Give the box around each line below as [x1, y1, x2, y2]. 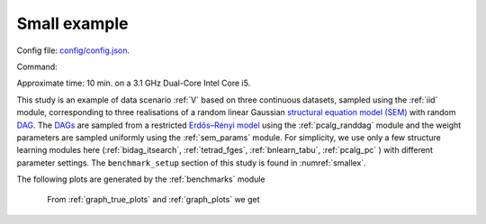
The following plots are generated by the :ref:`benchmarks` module [16, 174, 265, 184]
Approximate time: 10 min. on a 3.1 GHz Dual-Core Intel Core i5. [16, 77, 251, 89]
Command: [16, 61, 58, 72]
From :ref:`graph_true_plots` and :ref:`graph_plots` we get [47, 194, 260, 205]
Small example [16, 13, 129, 33]
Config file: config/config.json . [16, 45, 130, 56]
